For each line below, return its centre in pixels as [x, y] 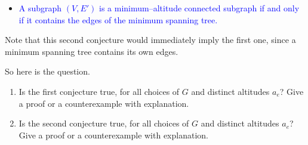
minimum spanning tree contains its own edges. [92, 51]
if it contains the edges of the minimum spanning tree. [118, 19]
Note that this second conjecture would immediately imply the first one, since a [150, 40]
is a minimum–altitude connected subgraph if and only [199, 8]
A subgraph [40, 8]
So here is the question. [47, 71]
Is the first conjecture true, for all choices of [99, 91]
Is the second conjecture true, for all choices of [104, 123]
